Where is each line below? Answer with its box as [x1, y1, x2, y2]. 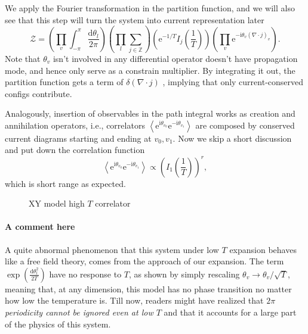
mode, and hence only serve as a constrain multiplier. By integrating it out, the [5, 64, 295, 76]
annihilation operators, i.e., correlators [5, 118, 145, 131]
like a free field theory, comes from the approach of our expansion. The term [5, 255, 284, 267]
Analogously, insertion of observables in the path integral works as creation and [5, 107, 295, 120]
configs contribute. [5, 87, 72, 99]
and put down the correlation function [5, 143, 145, 156]
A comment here [5, 220, 75, 233]
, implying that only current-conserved [162, 76, 304, 88]
